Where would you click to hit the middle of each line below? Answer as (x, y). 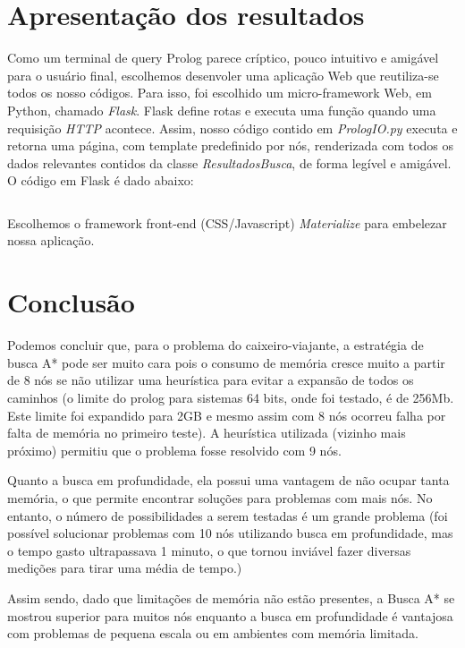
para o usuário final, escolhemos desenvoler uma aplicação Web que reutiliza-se (223, 75)
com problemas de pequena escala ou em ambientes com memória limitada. (213, 633)
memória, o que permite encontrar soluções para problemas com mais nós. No (220, 497)
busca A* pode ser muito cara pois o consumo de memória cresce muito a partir (226, 362)
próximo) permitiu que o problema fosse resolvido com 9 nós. (174, 450)
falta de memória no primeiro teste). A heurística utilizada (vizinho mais (207, 433)
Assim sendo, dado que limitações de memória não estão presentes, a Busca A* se (231, 597)
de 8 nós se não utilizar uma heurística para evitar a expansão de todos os (211, 380)
